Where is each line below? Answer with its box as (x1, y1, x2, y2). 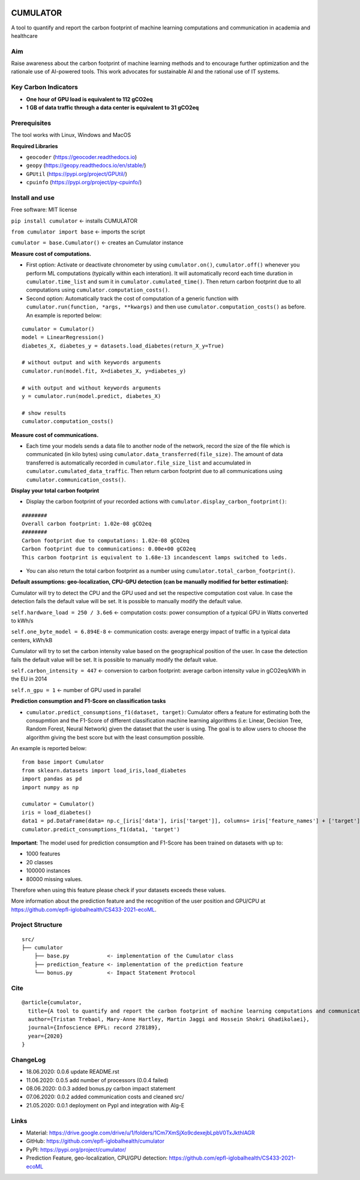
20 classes (26, 858, 53, 865)
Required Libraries (11, 142, 58, 149)
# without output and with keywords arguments (22, 359, 161, 366)
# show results (22, 409, 67, 417)
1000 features (26, 850, 61, 858)
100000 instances (26, 867, 71, 874)
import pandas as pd (22, 775, 82, 783)
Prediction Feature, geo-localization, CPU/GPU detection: (26, 1154, 168, 1161)
